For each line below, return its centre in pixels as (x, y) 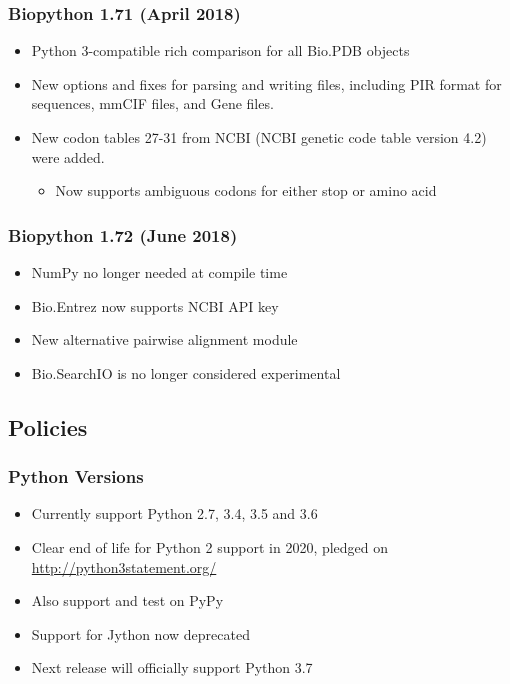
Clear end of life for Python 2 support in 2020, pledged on (210, 546)
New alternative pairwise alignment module (164, 339)
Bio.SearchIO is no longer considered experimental (186, 372)
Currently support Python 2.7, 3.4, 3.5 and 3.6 (174, 513)
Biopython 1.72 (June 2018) (123, 234)
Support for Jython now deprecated (140, 633)
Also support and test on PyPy (127, 600)
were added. (68, 156)
